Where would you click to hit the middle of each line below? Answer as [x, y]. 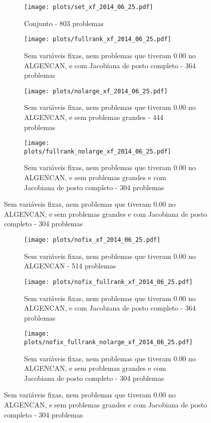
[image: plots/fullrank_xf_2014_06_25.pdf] [98, 39]
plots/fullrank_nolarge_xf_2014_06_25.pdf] [98, 151]
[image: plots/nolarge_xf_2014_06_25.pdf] [96, 91]
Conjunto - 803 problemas [64, 23]
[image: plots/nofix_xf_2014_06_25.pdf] [92, 240]
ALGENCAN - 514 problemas [70, 266]
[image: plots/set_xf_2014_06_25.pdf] [89, 7]
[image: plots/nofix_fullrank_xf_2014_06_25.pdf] [109, 282]
